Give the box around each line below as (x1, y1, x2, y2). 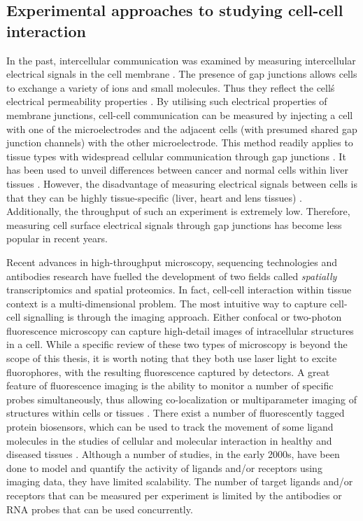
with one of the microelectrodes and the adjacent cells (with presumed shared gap (6, 121, 357, 136)
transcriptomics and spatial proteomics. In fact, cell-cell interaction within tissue (6, 282, 352, 297)
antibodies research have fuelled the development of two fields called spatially (6, 268, 337, 283)
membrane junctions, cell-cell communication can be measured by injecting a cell (6, 107, 353, 122)
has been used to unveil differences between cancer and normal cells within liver (6, 162, 348, 177)
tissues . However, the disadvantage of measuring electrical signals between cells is (6, 176, 358, 190)
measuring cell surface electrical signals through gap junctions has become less (6, 217, 342, 232)
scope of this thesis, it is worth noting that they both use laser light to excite (6, 351, 337, 366)
